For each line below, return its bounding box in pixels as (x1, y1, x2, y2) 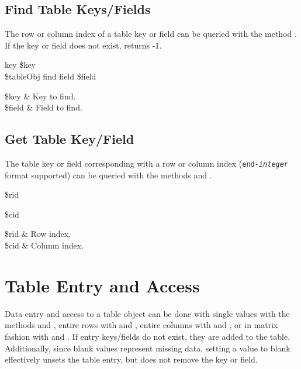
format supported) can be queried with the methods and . (5, 168, 212, 181)
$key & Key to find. (5, 89, 76, 102)
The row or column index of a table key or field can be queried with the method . (5, 27, 297, 40)
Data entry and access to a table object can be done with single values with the (5, 307, 290, 319)
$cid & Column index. (5, 239, 84, 251)
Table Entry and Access (5, 273, 200, 297)
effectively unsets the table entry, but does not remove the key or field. (5, 353, 258, 365)
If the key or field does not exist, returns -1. (5, 39, 162, 51)
